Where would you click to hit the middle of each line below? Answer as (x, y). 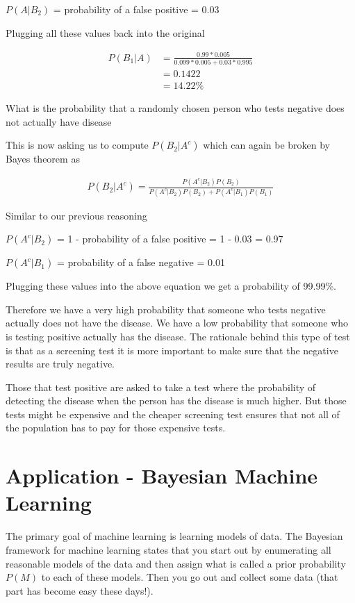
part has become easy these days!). (80, 590)
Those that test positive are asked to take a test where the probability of (161, 387)
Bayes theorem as (43, 159)
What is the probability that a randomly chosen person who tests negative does (175, 108)
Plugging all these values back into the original (105, 32)
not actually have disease (59, 121)
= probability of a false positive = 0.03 (136, 9)
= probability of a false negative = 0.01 (141, 262)
